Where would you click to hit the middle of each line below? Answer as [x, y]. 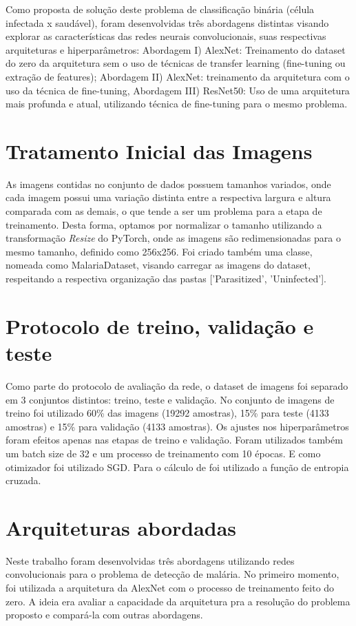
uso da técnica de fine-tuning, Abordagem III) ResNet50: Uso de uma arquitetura [178, 90]
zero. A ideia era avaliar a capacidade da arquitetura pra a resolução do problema [178, 601]
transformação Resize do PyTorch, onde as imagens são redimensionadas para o [173, 238]
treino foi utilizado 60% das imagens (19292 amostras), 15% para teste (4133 [167, 413]
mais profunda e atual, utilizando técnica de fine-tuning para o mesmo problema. [177, 104]
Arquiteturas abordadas [121, 527]
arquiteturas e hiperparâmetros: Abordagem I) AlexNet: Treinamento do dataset [176, 49]
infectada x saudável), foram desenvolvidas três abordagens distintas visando [167, 22]
